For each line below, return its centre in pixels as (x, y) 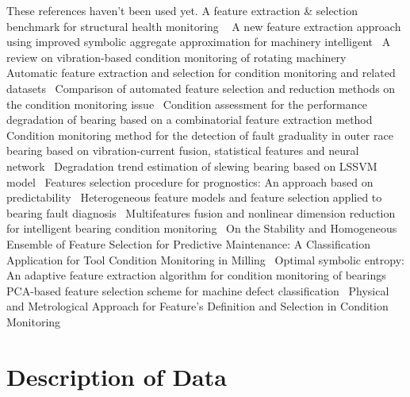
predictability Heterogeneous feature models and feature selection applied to (194, 197)
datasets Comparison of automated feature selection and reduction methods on (201, 88)
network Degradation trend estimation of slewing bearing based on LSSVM (192, 166)
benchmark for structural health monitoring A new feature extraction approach (204, 26)
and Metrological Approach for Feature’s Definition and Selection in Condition (197, 306)
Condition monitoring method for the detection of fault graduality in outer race (200, 135)
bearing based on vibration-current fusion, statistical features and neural (183, 150)
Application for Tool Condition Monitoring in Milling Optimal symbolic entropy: (205, 259)
